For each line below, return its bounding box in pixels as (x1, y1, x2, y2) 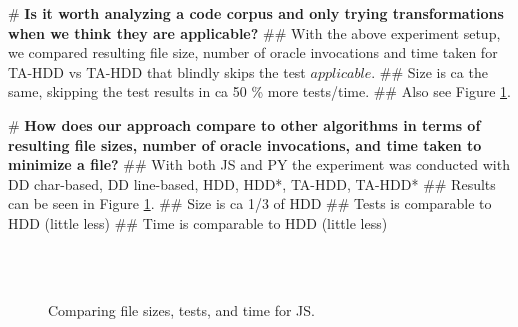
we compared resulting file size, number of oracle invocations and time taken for (8, 42, 498, 63)
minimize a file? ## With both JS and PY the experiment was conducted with (8, 154, 510, 175)
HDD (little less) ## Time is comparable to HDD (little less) (8, 212, 388, 233)
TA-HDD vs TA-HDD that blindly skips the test (8, 61, 306, 82)
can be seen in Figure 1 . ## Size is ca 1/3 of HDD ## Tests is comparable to (8, 193, 492, 214)
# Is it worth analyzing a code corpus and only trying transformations (8, 3, 504, 23)
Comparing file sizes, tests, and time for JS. (48, 299, 315, 320)
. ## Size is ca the (371, 61, 488, 82)
